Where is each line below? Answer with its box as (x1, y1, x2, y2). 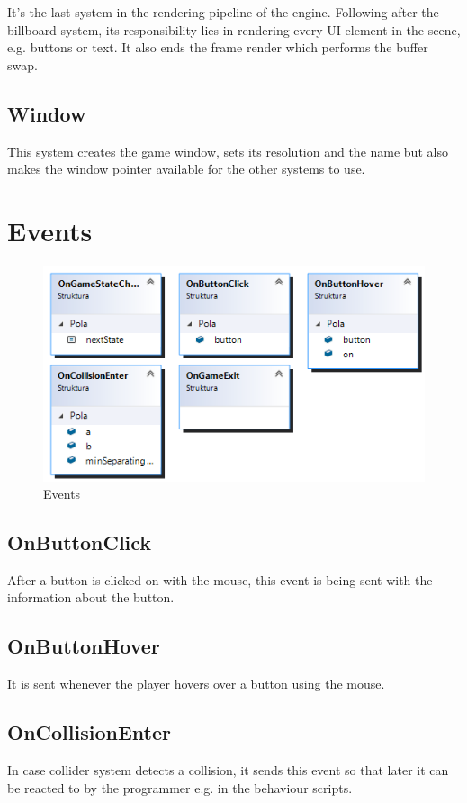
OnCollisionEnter (7, 718, 171, 746)
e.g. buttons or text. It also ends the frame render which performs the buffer (7, 38, 428, 57)
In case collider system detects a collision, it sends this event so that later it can (7, 761, 449, 780)
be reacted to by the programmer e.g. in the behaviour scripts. (7, 778, 353, 797)
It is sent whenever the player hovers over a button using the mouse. (7, 674, 385, 693)
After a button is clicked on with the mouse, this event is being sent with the (7, 570, 433, 589)
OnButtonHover (7, 632, 160, 660)
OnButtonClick (7, 528, 152, 556)
